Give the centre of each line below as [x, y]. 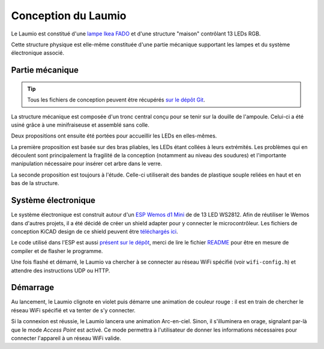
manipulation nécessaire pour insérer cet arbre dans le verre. [87, 164]
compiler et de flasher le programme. [57, 251]
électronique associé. [37, 53]
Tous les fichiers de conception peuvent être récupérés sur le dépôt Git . [116, 100]
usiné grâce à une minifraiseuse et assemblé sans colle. [80, 125]
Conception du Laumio [69, 16]
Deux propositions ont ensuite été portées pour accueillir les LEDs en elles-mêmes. [114, 136]
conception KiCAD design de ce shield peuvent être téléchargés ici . [94, 231]
